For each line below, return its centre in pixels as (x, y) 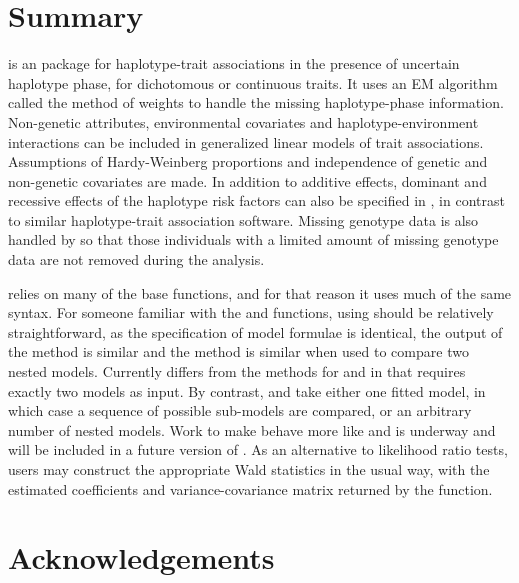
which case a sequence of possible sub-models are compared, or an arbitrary (240, 410)
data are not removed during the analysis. (136, 259)
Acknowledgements (141, 557)
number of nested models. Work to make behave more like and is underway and (252, 429)
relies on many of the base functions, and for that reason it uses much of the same (260, 292)
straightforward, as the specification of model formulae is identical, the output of (255, 331)
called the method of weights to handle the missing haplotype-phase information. (256, 102)
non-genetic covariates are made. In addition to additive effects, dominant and (247, 180)
